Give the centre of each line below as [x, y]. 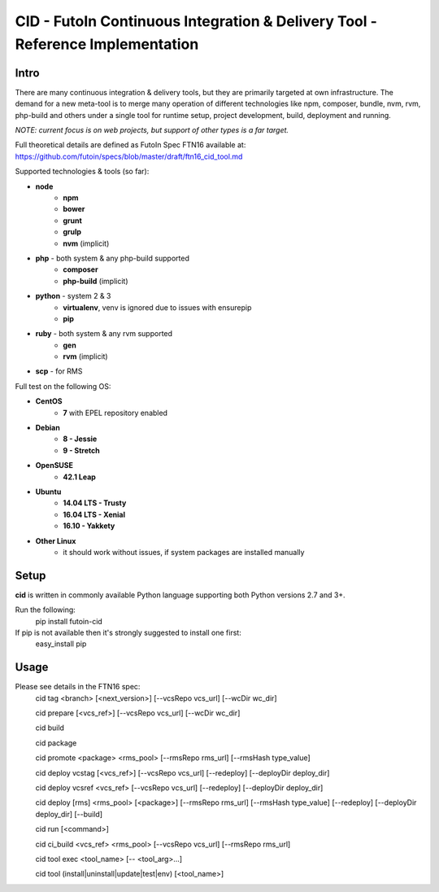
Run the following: [46, 610]
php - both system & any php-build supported [113, 258]
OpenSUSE [54, 466]
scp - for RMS [59, 371]
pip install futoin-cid [69, 621]
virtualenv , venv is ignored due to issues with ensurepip [157, 307]
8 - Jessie [80, 439]
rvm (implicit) [86, 356]
